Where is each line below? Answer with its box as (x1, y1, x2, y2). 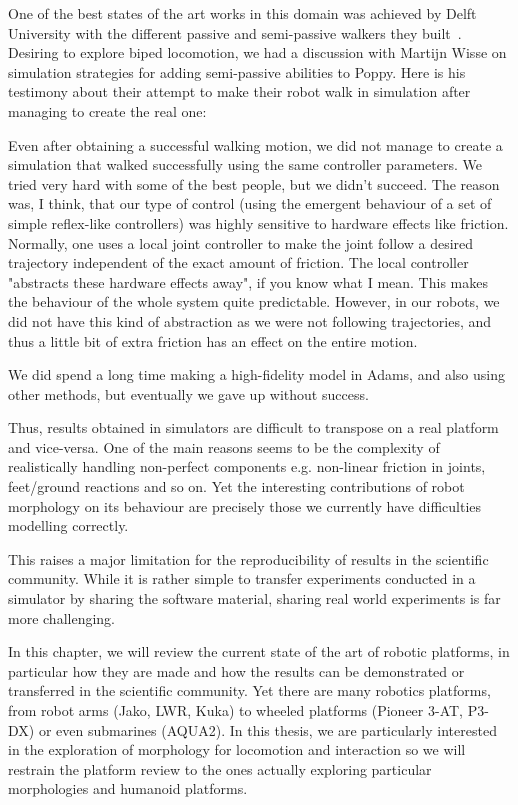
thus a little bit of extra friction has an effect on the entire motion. (8, 330, 418, 351)
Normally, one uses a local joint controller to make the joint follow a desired (8, 232, 474, 253)
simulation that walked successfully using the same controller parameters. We (8, 154, 482, 175)
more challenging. (8, 607, 115, 628)
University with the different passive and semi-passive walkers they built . (8, 22, 462, 43)
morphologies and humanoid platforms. (8, 778, 248, 799)
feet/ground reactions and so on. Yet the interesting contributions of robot (8, 476, 465, 497)
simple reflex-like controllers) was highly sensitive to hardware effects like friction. (8, 212, 509, 233)
